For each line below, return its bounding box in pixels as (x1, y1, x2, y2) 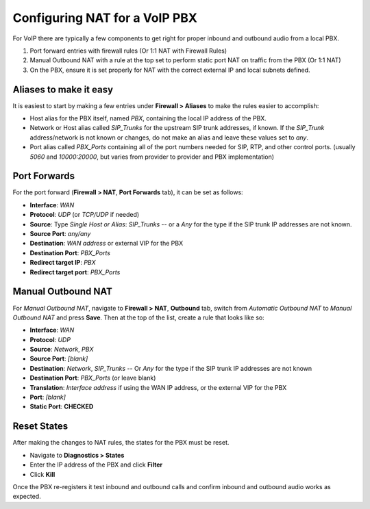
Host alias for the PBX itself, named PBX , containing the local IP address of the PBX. (29, 114, 267, 122)
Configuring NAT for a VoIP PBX (12, 10, 198, 25)
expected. (12, 493, 41, 501)
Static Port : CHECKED (29, 402, 94, 410)
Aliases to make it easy (12, 83, 113, 95)
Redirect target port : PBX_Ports (29, 267, 121, 276)
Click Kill (29, 470, 56, 478)
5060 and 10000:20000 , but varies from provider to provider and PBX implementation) (29, 153, 274, 161)
